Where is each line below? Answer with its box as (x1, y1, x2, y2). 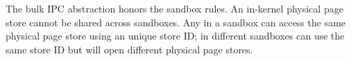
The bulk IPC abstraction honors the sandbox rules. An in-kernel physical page (6, 1, 343, 15)
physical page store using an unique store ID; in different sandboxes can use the (6, 28, 345, 43)
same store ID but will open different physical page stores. (6, 42, 253, 56)
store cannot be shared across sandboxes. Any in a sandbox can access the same (6, 15, 346, 29)
